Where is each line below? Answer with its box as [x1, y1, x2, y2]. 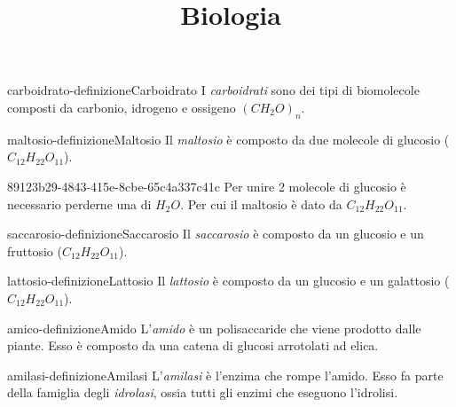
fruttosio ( [7, 241, 62, 260]
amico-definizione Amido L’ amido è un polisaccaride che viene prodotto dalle [7, 318, 421, 337]
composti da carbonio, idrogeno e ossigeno [7, 98, 236, 116]
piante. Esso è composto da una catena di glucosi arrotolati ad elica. [7, 336, 379, 355]
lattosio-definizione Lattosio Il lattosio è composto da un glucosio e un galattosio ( [7, 271, 450, 290]
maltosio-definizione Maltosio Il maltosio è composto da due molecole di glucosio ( [7, 129, 450, 148]
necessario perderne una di [7, 194, 152, 213]
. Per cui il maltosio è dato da [180, 194, 342, 213]
